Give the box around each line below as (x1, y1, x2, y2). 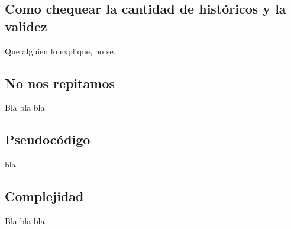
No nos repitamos (5, 73, 115, 92)
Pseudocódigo (5, 130, 90, 149)
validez (5, 17, 47, 35)
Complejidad (5, 187, 84, 205)
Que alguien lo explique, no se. (5, 44, 116, 57)
